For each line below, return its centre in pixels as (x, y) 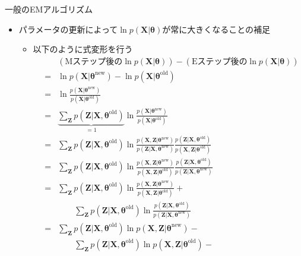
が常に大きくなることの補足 (216, 29)
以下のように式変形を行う (83, 49)
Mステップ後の (94, 61)
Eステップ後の (219, 61)
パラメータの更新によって (68, 29)
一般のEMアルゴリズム (49, 9)
